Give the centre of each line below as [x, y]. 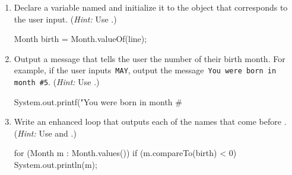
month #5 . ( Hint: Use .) [57, 82]
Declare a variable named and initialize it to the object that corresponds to [151, 7]
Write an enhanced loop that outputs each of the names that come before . [150, 121]
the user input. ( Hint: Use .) [65, 19]
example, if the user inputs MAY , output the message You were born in [145, 70]
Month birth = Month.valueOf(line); [80, 39]
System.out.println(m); [55, 165]
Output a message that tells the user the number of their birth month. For [150, 58]
